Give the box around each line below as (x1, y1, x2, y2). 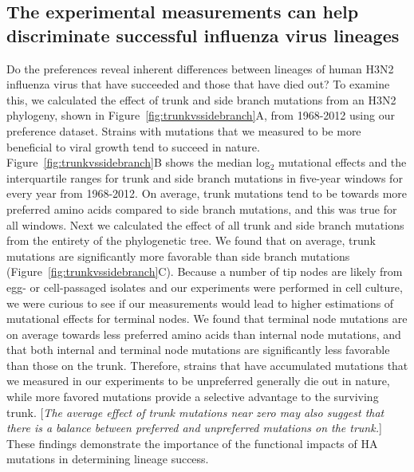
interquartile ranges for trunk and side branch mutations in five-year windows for (6, 169, 403, 186)
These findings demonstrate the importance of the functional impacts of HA (6, 435, 378, 451)
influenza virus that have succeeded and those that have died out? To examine (6, 76, 390, 92)
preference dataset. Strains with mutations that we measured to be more (6, 122, 361, 139)
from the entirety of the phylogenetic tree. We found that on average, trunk (6, 232, 376, 249)
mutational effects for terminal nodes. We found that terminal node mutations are (6, 310, 408, 327)
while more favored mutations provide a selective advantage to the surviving (6, 388, 379, 405)
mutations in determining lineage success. (6, 450, 209, 467)
